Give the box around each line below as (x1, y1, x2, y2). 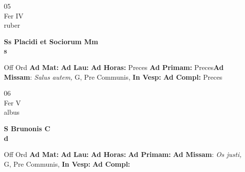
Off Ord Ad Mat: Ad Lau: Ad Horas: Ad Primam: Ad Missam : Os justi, (4, 149, 242, 159)
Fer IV (4, 10, 23, 20)
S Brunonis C (4, 123, 51, 133)
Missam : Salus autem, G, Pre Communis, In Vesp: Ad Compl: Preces (4, 71, 223, 82)
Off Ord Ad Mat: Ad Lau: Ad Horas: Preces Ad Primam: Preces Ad (4, 62, 224, 72)
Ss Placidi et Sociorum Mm (4, 36, 98, 46)
